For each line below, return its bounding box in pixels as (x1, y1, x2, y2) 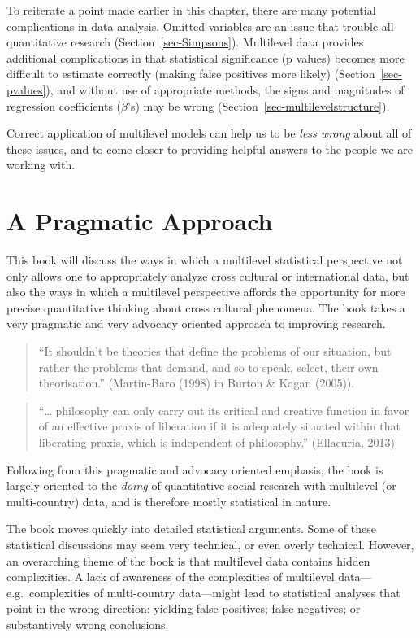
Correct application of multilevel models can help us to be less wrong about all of (6, 125, 412, 142)
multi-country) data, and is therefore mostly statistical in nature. (6, 492, 331, 509)
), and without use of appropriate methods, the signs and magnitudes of (45, 81, 405, 98)
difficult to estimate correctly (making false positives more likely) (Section (6, 65, 375, 82)
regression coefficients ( (6, 97, 122, 114)
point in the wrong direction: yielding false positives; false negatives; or (6, 600, 361, 617)
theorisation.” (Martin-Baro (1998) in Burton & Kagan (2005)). (38, 374, 355, 391)
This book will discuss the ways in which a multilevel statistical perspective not (6, 251, 403, 269)
